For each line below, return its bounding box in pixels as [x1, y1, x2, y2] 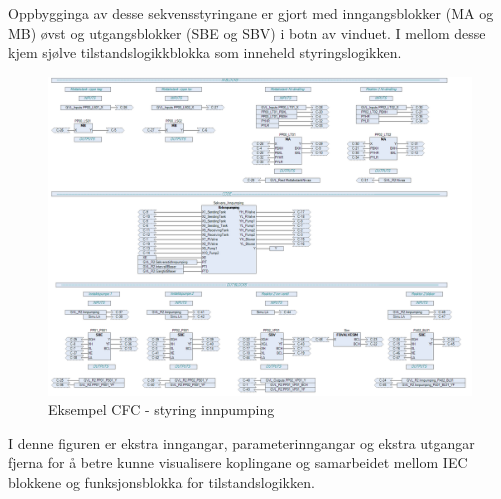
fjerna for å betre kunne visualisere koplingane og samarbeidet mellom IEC [8, 452, 468, 473]
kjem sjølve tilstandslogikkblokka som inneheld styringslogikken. [8, 42, 402, 63]
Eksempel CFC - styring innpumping [48, 399, 275, 420]
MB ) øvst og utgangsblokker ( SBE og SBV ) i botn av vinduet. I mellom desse [8, 22, 486, 43]
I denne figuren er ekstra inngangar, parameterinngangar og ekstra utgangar [8, 432, 475, 453]
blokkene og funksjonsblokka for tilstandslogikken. [8, 471, 315, 492]
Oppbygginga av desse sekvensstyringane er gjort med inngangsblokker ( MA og [8, 3, 494, 23]
